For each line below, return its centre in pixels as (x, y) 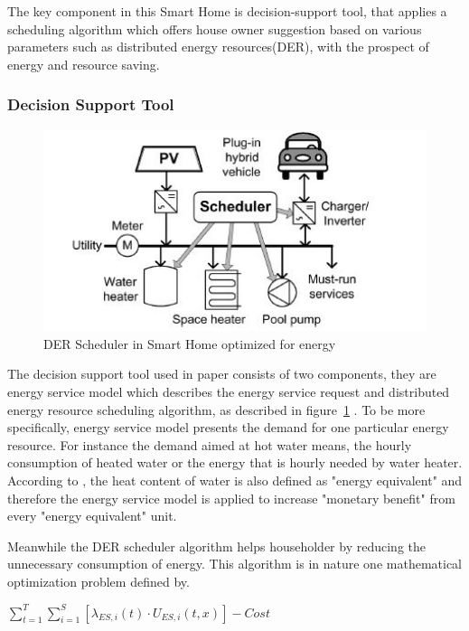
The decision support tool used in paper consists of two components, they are (222, 374)
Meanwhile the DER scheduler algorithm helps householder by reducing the (216, 546)
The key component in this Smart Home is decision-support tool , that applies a (227, 11)
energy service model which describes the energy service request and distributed (229, 392)
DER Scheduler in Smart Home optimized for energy (190, 343)
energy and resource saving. (84, 64)
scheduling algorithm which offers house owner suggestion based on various (215, 28)
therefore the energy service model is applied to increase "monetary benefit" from (231, 498)
